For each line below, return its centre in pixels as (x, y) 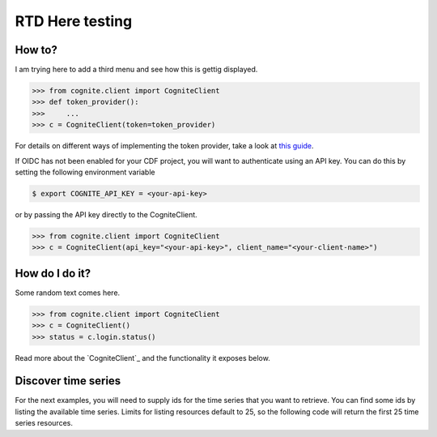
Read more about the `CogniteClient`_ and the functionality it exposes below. (142, 358)
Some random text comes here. (68, 293)
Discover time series (68, 381)
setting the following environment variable (85, 172)
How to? (36, 50)
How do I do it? (53, 273)
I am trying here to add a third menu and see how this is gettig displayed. (136, 70)
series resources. (44, 423)
